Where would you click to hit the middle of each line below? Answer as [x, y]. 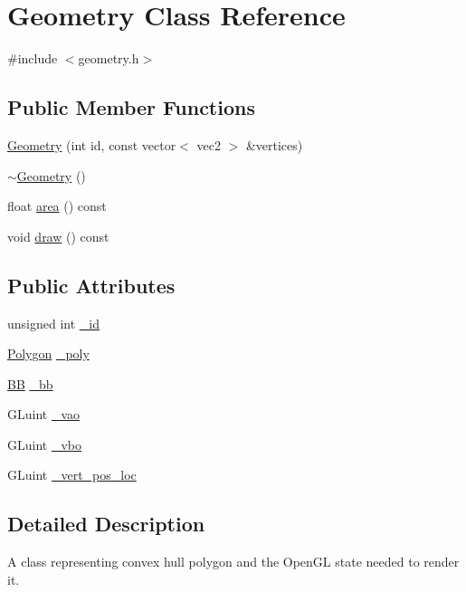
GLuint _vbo [44, 444]
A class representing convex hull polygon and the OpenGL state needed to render [233, 562]
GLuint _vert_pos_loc [72, 475]
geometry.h [109, 58]
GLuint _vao [44, 414]
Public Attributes [91, 285]
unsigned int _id [54, 323]
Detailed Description [106, 524]
